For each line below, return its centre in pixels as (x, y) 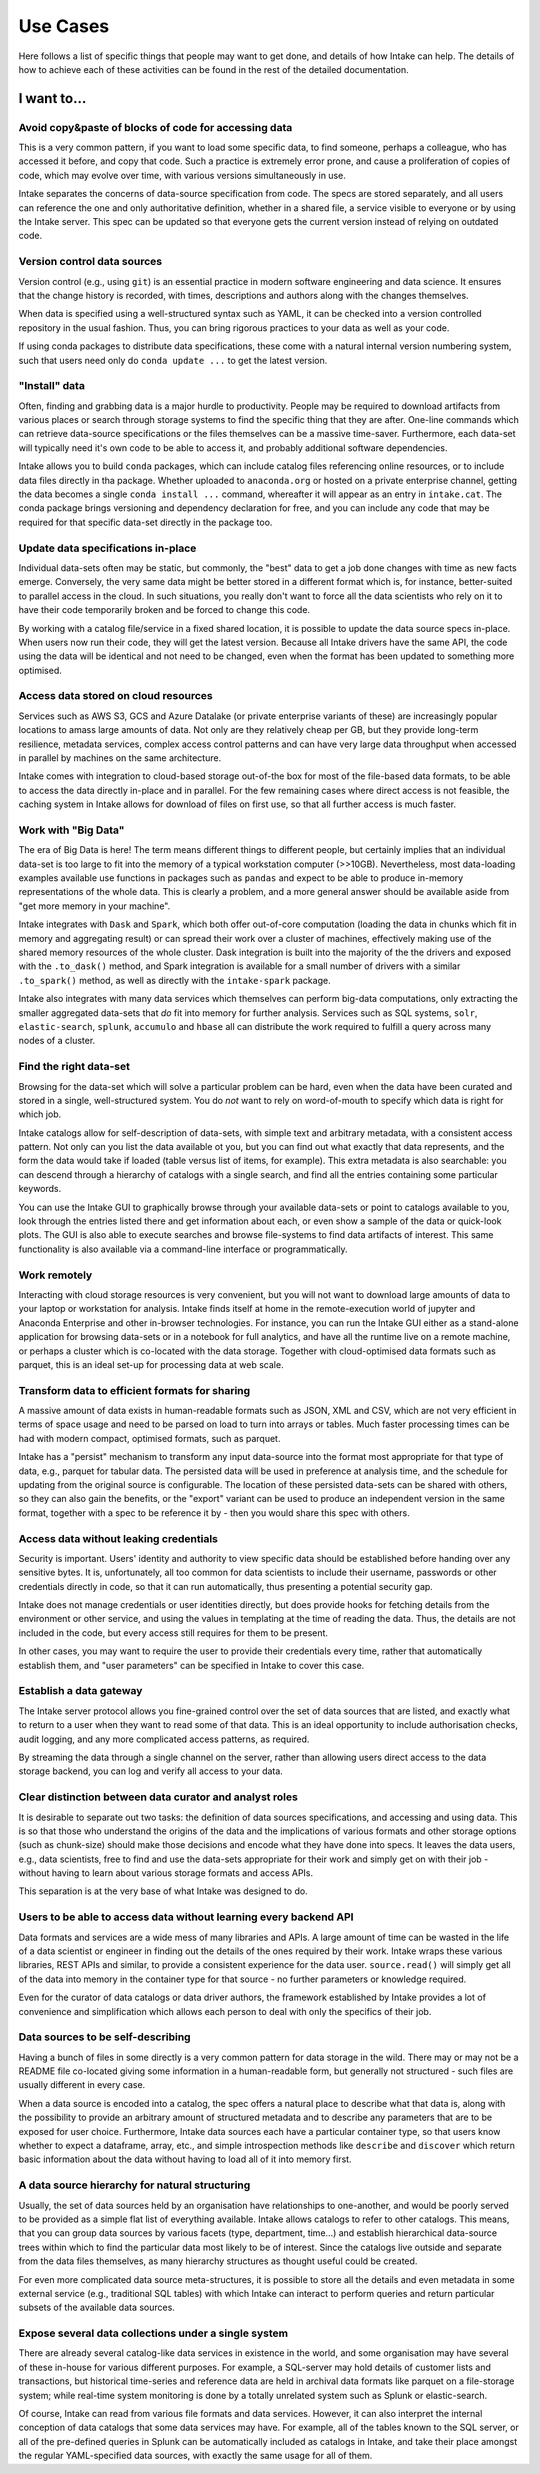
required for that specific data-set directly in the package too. (145, 522)
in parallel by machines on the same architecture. (120, 757)
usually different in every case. (82, 2085)
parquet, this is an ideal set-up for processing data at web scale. (151, 1364)
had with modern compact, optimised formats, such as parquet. (149, 1438)
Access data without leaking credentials (118, 1538)
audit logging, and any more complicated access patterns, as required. (164, 1739)
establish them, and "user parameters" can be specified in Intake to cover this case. (191, 1665)
